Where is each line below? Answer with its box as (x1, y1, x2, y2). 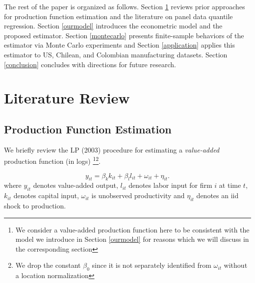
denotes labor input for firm (128, 180, 212, 190)
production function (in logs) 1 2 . (4, 154, 101, 166)
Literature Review (4, 88, 130, 108)
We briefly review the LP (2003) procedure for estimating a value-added (4, 144, 220, 154)
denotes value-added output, (33, 180, 118, 190)
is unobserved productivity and (91, 190, 185, 201)
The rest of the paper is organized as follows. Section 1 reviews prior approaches (4, 1, 245, 11)
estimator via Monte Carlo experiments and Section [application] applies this (4, 40, 235, 50)
